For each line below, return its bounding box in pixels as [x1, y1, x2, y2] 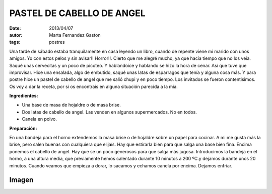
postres [49, 39, 65, 45]
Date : [9, 25, 21, 31]
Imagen [9, 176, 34, 184]
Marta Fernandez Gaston [49, 32, 101, 38]
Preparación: [9, 125, 37, 131]
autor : [9, 32, 23, 38]
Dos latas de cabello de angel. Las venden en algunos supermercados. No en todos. [22, 109, 197, 115]
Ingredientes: [9, 93, 38, 99]
